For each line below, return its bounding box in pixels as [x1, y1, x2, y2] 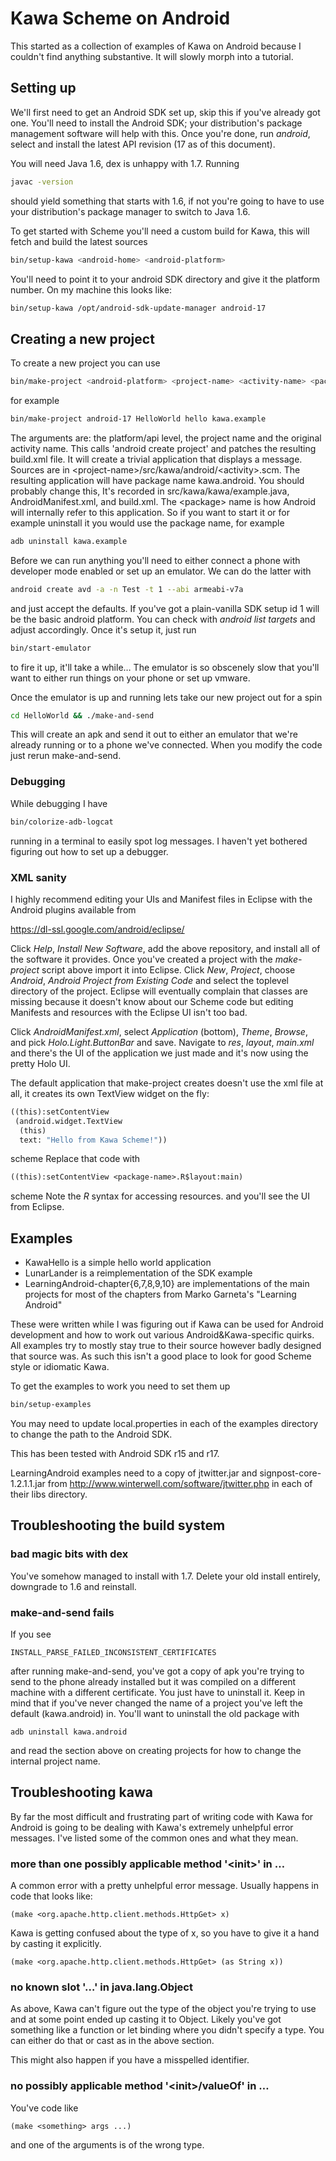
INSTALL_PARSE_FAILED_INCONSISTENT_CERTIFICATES [10, 1647, 217, 1657]
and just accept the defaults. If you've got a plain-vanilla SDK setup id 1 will [10, 602, 320, 614]
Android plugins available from [10, 903, 137, 916]
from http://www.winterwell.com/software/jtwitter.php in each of [47, 1477, 313, 1489]
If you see [10, 1628, 52, 1640]
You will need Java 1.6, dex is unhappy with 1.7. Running [10, 157, 240, 169]
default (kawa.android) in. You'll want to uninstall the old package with [10, 1707, 300, 1719]
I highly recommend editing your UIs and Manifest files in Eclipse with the [10, 893, 313, 905]
